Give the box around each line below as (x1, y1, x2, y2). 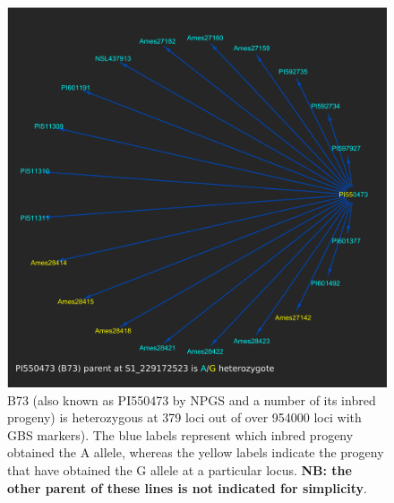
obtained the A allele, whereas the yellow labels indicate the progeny (7, 443, 384, 462)
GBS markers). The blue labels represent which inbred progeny (7, 425, 354, 444)
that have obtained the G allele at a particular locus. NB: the (7, 460, 352, 479)
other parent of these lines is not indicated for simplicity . (7, 478, 367, 497)
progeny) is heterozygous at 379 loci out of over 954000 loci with (7, 408, 362, 427)
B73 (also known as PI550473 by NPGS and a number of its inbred (7, 390, 376, 409)
